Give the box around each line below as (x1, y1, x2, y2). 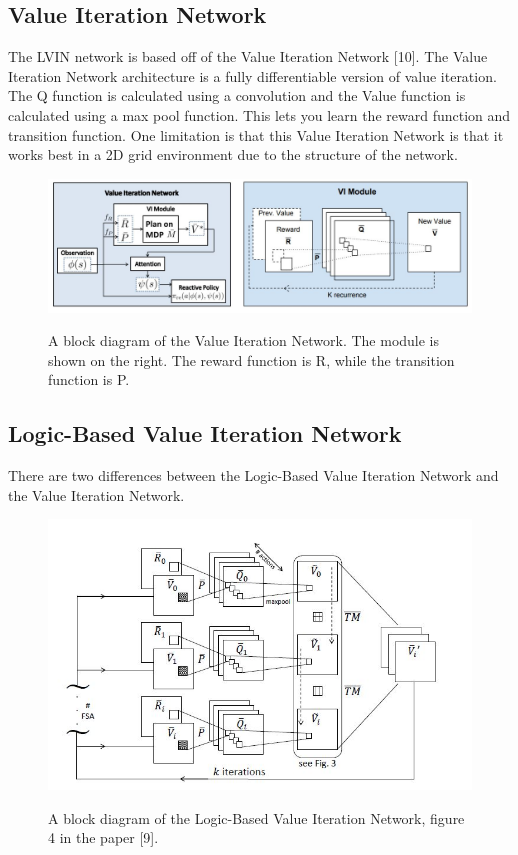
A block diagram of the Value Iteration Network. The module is (48, 330, 440, 351)
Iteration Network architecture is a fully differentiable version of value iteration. (8, 65, 497, 86)
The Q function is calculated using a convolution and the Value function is (8, 85, 466, 106)
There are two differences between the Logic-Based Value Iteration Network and (8, 465, 499, 486)
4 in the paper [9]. (48, 827, 159, 848)
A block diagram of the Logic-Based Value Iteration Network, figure (48, 807, 465, 828)
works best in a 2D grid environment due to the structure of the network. (8, 144, 458, 165)
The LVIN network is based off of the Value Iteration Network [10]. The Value (8, 46, 488, 67)
